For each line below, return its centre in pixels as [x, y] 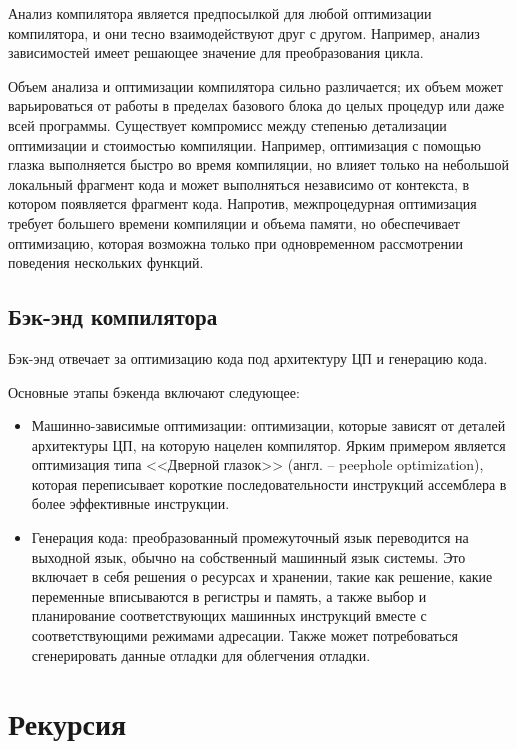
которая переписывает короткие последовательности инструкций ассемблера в [269, 483]
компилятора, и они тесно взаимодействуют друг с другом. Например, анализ [244, 32]
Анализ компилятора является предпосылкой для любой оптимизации [220, 13]
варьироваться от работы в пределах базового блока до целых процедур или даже [256, 105]
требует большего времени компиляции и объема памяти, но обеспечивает [234, 222]
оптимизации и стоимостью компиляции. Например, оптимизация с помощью [244, 144]
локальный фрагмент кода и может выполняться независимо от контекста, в [239, 183]
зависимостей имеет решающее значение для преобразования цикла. [216, 52]
